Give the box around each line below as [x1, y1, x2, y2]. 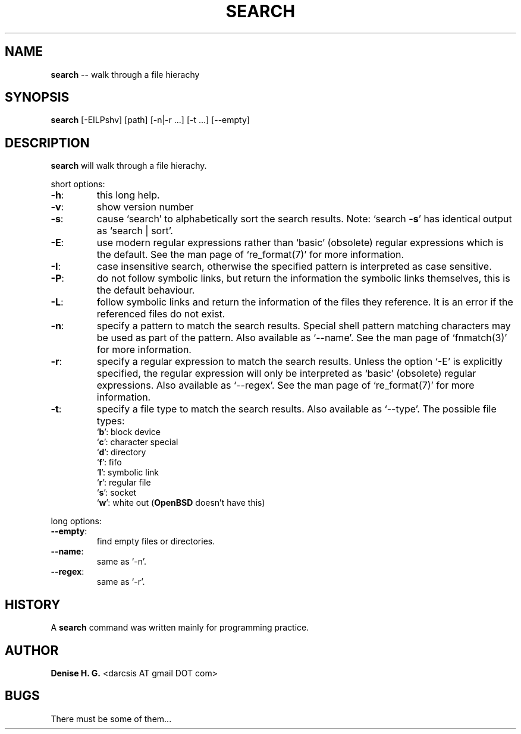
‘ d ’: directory [96, 447, 146, 458]
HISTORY [5, 597, 61, 612]
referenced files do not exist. [96, 308, 225, 320]
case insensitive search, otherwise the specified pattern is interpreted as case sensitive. [96, 260, 492, 273]
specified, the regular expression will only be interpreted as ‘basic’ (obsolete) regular [96, 367, 476, 380]
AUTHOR [5, 642, 59, 658]
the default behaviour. [96, 284, 195, 297]
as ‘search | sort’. [96, 225, 173, 237]
